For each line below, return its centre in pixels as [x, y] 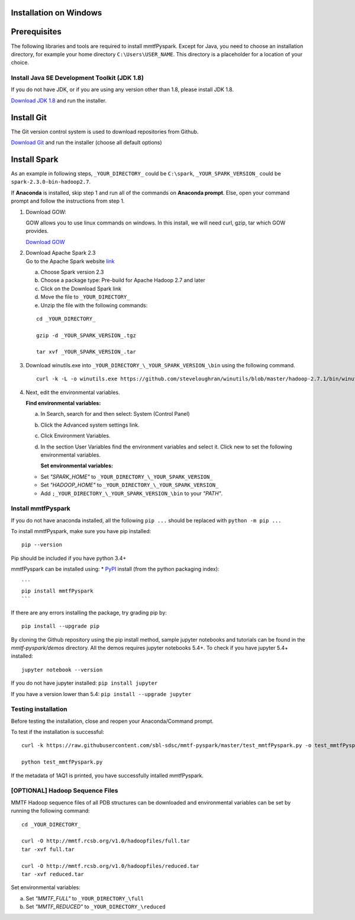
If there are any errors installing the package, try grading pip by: [89, 613]
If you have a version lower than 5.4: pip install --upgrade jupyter [101, 694]
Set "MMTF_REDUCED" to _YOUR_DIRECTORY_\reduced [96, 907]
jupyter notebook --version [62, 670]
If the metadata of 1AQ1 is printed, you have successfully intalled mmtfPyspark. [107, 775]
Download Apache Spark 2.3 [61, 253]
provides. [37, 231]
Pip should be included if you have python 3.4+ [69, 558]
